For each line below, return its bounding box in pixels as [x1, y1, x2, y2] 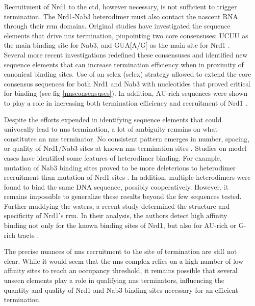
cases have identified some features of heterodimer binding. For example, [4, 152, 222, 163]
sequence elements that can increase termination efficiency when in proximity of [4, 59, 244, 69]
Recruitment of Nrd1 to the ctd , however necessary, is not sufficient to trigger [4, 1, 237, 11]
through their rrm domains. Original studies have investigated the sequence [4, 21, 230, 31]
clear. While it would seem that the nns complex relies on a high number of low [4, 255, 243, 266]
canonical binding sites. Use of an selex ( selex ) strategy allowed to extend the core [4, 69, 251, 79]
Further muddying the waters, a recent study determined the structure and [4, 200, 229, 211]
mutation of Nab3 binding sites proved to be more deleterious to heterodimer [4, 162, 236, 172]
